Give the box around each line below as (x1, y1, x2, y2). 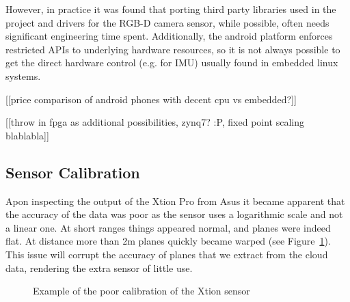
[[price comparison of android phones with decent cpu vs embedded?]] (5, 92, 297, 106)
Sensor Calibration (5, 161, 140, 182)
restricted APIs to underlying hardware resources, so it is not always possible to (5, 42, 340, 56)
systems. (5, 68, 41, 83)
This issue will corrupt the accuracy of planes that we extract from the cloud (5, 247, 328, 261)
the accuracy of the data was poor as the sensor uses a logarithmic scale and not (5, 207, 343, 221)
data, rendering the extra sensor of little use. (5, 260, 193, 275)
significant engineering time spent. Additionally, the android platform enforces (5, 29, 333, 43)
